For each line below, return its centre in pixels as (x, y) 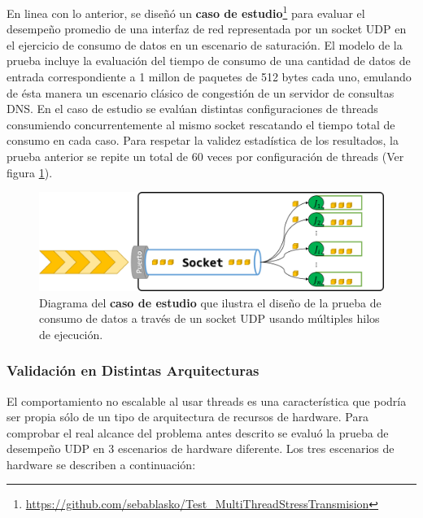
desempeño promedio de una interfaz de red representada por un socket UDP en (207, 29)
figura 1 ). (30, 172)
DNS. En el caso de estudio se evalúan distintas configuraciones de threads (192, 109)
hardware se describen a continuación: (101, 464)
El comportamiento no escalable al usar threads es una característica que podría (207, 400)
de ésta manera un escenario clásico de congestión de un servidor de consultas (201, 92)
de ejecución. (71, 334)
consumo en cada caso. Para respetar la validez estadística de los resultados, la (203, 140)
